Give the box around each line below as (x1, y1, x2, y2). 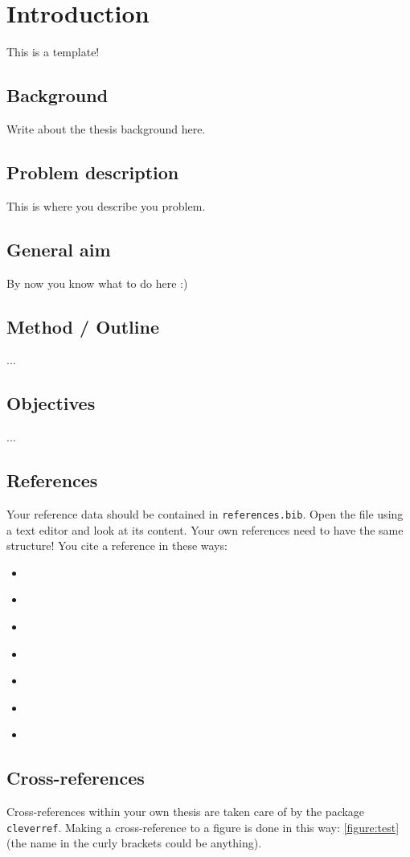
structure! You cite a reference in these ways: (6, 537, 228, 554)
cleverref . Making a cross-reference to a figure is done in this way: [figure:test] (6, 818, 400, 835)
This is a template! (6, 43, 100, 60)
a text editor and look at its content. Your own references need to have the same (6, 521, 404, 538)
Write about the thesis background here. (6, 120, 206, 137)
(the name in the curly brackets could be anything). (6, 834, 262, 851)
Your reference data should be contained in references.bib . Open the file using (6, 505, 404, 522)
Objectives (6, 391, 96, 416)
